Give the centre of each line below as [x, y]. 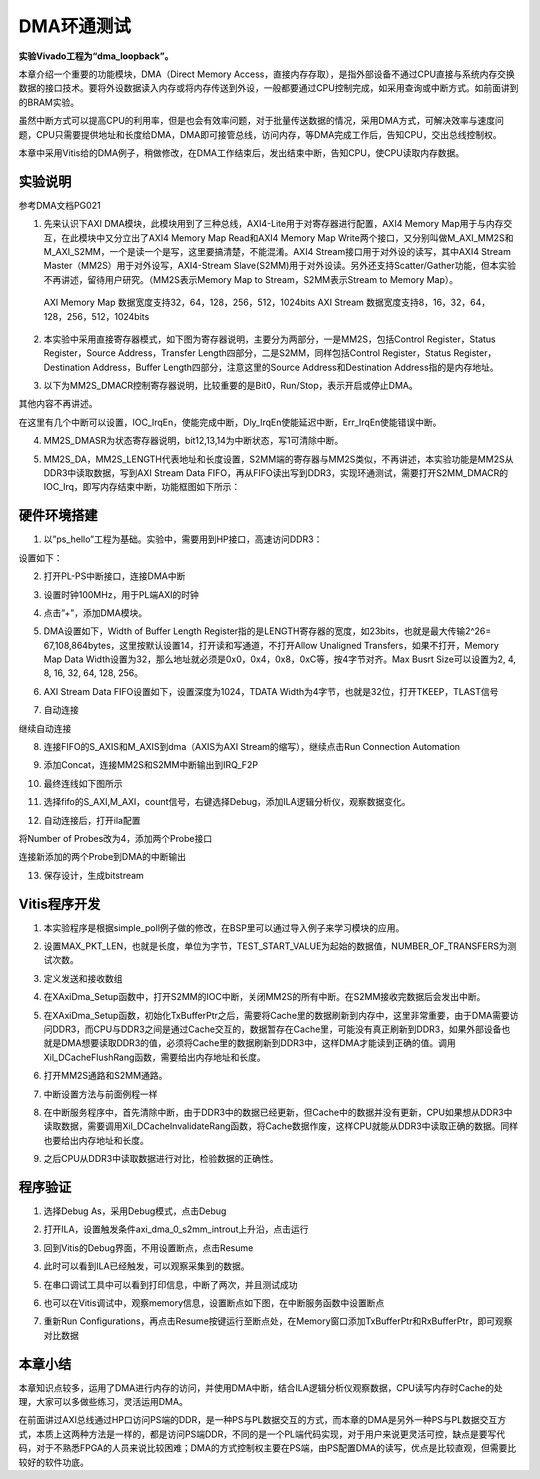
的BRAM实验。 [49, 102]
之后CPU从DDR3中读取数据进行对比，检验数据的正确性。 [161, 1159]
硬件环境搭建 [58, 515]
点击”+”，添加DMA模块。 [95, 612]
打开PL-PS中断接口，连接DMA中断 [114, 576]
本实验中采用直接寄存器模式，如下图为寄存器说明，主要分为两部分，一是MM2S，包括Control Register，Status [269, 339]
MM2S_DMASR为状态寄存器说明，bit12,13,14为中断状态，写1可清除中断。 [193, 441]
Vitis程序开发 [59, 903]
